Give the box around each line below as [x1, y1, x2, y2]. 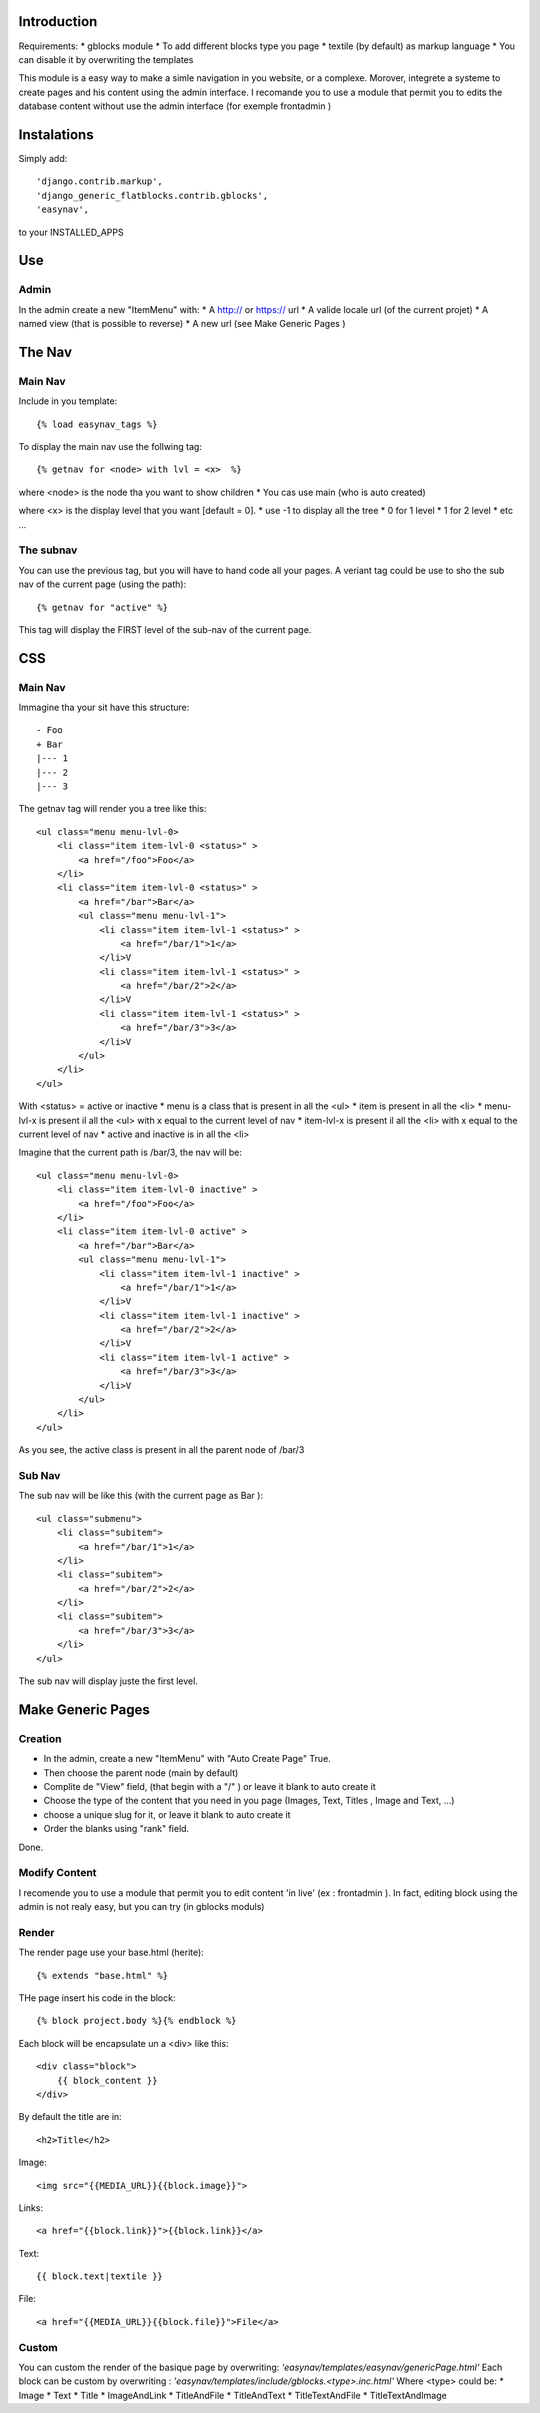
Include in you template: [18, 395, 118, 407]
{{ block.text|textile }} [36, 2271, 164, 2282]
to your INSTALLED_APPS [18, 226, 124, 238]
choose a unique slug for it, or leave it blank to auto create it [43, 1808, 291, 1820]
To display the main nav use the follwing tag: [18, 441, 202, 453]
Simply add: [18, 152, 68, 164]
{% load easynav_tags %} [36, 418, 158, 430]
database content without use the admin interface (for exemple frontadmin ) [18, 100, 332, 112]
